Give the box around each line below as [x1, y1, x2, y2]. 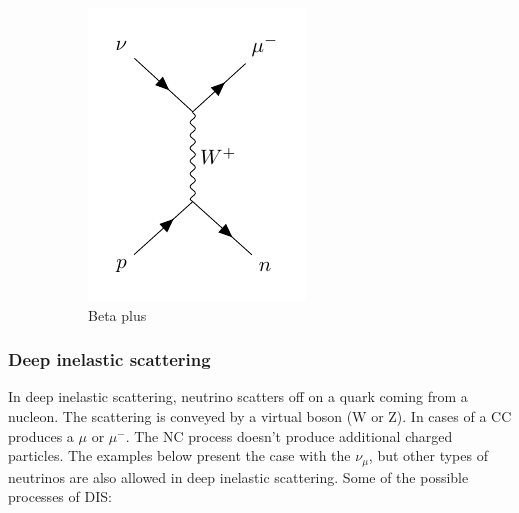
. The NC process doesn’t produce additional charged [125, 425, 453, 446]
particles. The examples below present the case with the [8, 445, 351, 466]
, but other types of [368, 445, 488, 466]
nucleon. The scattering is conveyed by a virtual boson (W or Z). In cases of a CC [8, 406, 512, 426]
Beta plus [88, 304, 147, 325]
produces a [8, 425, 74, 446]
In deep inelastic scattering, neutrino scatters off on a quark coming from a [8, 386, 468, 407]
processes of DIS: [8, 486, 112, 507]
